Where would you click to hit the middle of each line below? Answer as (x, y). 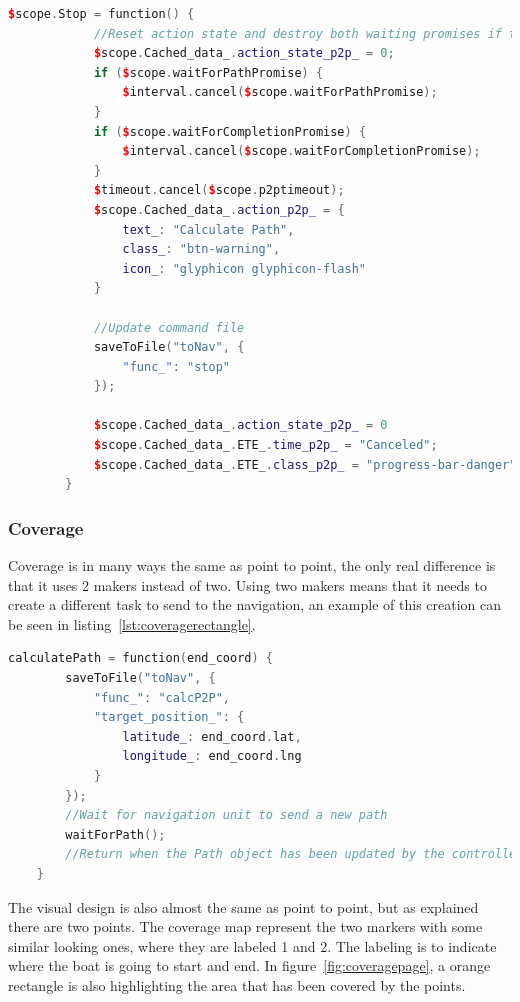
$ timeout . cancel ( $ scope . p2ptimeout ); (219, 190)
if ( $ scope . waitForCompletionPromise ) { (230, 131)
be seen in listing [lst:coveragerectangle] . (132, 623)
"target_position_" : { (169, 717)
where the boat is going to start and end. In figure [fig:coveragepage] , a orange (249, 965)
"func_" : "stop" (176, 366)
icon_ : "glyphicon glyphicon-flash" (244, 268)
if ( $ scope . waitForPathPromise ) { (208, 72)
